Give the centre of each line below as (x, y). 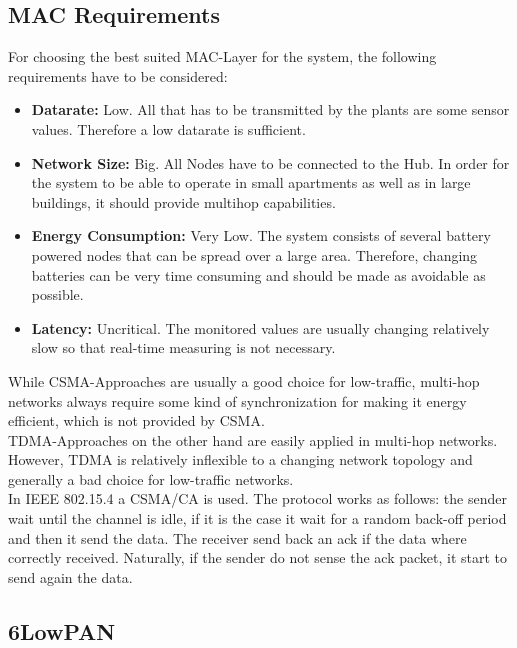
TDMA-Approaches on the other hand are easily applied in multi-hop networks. (253, 439)
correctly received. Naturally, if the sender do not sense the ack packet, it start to (258, 557)
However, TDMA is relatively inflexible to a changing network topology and (240, 459)
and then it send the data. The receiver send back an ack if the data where (237, 537)
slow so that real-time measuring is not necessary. (183, 347)
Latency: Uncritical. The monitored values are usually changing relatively (260, 327)
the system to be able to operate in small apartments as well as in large (251, 182)
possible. (57, 294)
